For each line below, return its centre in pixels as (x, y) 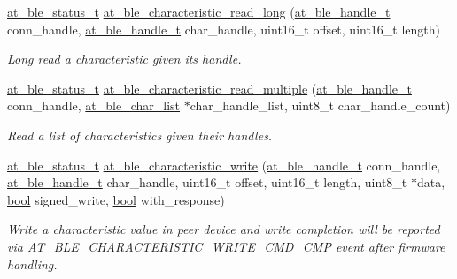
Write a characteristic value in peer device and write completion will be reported (224, 229)
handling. (32, 264)
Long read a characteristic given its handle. (124, 59)
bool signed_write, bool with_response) (116, 199)
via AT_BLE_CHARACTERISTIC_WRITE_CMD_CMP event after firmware (226, 246)
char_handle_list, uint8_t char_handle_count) (320, 106)
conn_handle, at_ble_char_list (93, 106)
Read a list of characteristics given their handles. (140, 135)
